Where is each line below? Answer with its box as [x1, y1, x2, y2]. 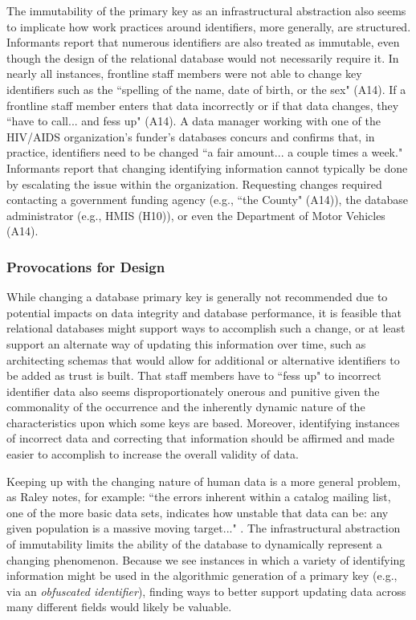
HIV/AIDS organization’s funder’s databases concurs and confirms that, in [6, 128, 375, 145]
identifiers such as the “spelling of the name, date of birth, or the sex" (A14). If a [6, 80, 406, 97]
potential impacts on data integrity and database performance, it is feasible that [6, 304, 402, 320]
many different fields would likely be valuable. [6, 598, 232, 615]
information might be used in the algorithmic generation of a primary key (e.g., [6, 567, 398, 584]
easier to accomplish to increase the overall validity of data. [6, 446, 299, 463]
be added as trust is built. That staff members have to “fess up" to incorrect [6, 367, 381, 384]
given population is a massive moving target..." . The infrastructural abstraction [6, 520, 401, 536]
